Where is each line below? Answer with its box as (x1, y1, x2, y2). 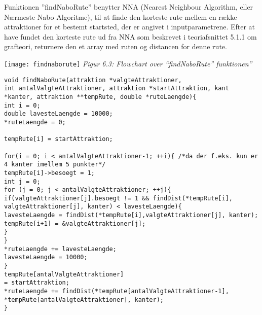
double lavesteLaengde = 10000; (4, 110, 113, 118)
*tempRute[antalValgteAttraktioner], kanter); (4, 296, 164, 303)
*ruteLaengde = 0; (4, 118, 66, 126)
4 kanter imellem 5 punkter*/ (4, 161, 106, 168)
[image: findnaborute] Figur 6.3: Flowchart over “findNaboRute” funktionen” (4, 58, 252, 68)
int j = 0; (4, 178, 41, 185)
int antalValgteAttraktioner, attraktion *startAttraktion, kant (4, 85, 229, 92)
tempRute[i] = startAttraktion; (4, 135, 113, 143)
